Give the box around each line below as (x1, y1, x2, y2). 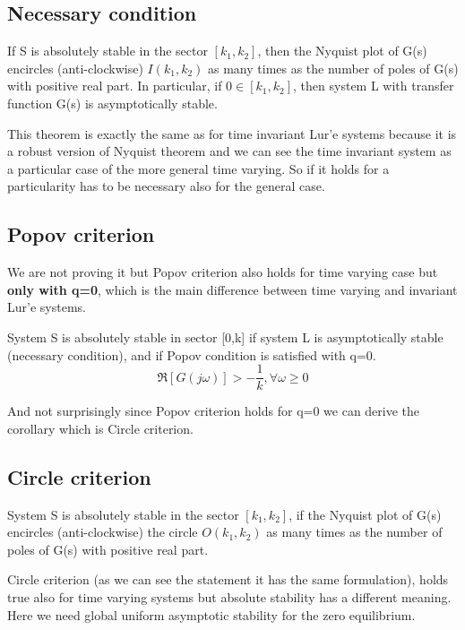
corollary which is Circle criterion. (7, 419, 194, 437)
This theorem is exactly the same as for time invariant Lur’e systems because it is (7, 124, 457, 142)
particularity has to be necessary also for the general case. (7, 177, 325, 195)
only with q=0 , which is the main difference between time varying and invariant (7, 280, 458, 298)
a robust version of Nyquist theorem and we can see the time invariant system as (7, 142, 452, 160)
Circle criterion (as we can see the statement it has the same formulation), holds (7, 570, 449, 589)
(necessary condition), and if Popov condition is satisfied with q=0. (7, 345, 376, 364)
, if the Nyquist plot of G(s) (288, 505, 442, 523)
